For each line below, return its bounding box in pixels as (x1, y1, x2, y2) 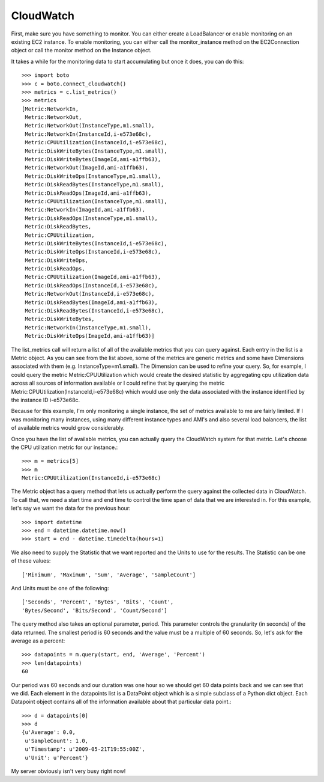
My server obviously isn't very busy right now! (11, 768, 126, 775)
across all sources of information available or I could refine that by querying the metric (11, 379, 225, 387)
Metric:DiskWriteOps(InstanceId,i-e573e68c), (25, 248, 161, 255)
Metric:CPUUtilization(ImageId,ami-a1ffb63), (25, 273, 161, 281)
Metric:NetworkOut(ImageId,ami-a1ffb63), (25, 164, 149, 171)
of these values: (11, 557, 51, 564)
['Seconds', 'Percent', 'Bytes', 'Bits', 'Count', (22, 599, 174, 605)
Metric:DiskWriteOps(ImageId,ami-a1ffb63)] (25, 332, 155, 340)
